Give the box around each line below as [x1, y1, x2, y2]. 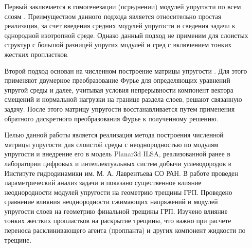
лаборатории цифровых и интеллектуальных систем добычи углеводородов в [4, 158, 232, 168]
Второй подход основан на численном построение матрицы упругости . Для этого [4, 65, 247, 76]
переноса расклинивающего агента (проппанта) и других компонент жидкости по [4, 225, 246, 235]
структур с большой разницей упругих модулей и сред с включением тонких [4, 39, 232, 50]
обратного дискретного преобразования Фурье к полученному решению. [4, 113, 218, 123]
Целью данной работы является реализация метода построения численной [4, 130, 224, 140]
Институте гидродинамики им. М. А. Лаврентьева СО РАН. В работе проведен [4, 168, 238, 178]
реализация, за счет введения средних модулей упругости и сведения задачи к [4, 20, 235, 31]
